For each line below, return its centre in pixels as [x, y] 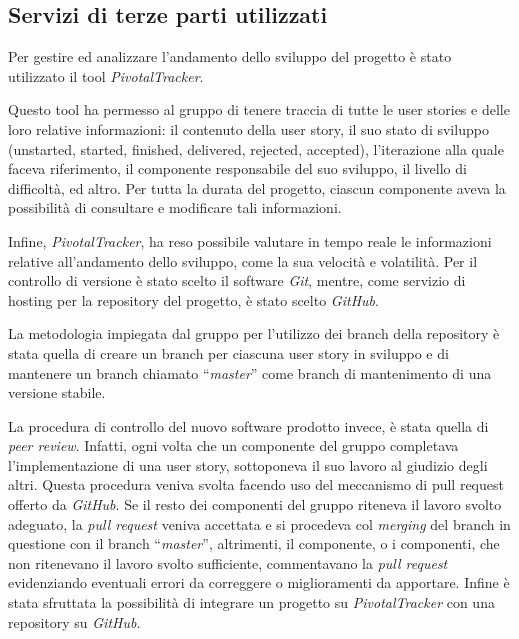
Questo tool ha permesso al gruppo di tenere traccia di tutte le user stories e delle [259, 109]
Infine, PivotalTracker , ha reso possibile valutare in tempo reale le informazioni [250, 240]
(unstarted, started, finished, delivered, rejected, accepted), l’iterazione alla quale [256, 148]
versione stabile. [57, 392]
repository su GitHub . [74, 621]
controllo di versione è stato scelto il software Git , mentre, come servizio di [237, 280]
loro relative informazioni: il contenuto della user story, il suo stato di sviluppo [248, 128]
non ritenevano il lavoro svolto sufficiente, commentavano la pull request [228, 562]
